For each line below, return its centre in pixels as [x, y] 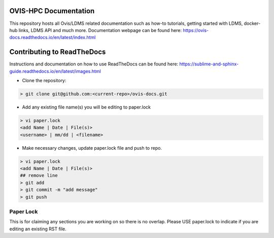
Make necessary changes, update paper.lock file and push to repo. [92, 148]
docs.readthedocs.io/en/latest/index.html [53, 38]
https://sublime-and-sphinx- [209, 64]
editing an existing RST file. [38, 229]
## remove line [39, 176]
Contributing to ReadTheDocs [58, 52]
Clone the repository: [44, 80]
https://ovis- [196, 30]
